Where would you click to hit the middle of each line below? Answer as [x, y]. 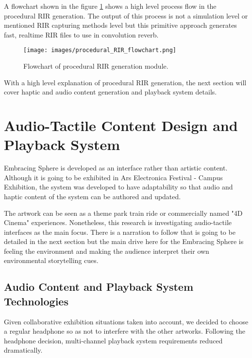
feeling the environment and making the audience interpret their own [107, 251]
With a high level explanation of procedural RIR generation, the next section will [125, 82]
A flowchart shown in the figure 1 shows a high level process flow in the [110, 6]
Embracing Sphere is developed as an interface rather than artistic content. [116, 168]
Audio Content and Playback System [99, 287]
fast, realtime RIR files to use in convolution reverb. [81, 34]
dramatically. [23, 350]
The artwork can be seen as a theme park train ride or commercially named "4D [123, 213]
